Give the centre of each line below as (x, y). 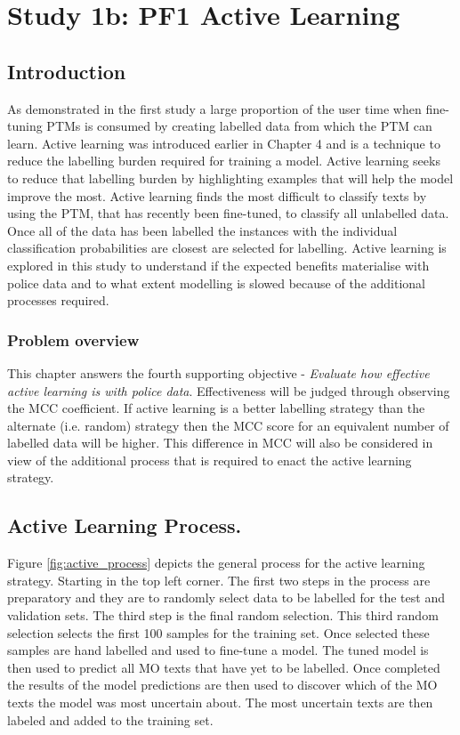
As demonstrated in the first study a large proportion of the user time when (214, 108)
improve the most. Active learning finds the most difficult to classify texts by (217, 195)
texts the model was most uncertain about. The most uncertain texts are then (220, 703)
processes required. (58, 300)
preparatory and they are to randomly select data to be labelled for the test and (226, 598)
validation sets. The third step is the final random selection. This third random (223, 615)
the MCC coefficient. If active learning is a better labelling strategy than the (216, 408)
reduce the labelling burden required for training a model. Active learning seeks (224, 161)
